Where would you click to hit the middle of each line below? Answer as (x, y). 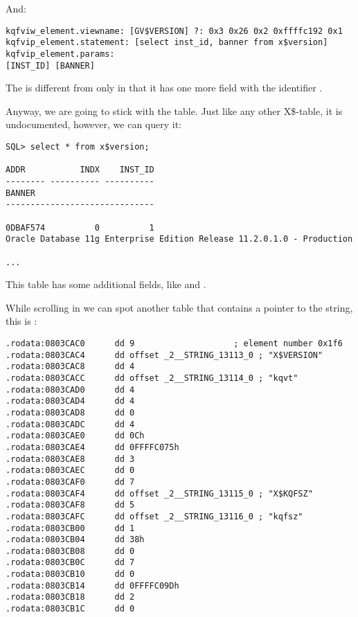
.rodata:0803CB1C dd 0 (70, 609)
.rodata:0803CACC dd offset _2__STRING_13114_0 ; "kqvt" (152, 378)
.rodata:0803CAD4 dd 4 (70, 401)
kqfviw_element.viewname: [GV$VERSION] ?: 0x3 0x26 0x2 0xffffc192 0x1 (174, 31)
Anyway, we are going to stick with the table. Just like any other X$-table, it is (174, 110)
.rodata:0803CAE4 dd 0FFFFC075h (92, 447)
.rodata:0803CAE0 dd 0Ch (75, 436)
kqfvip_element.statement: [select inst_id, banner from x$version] (167, 43)
